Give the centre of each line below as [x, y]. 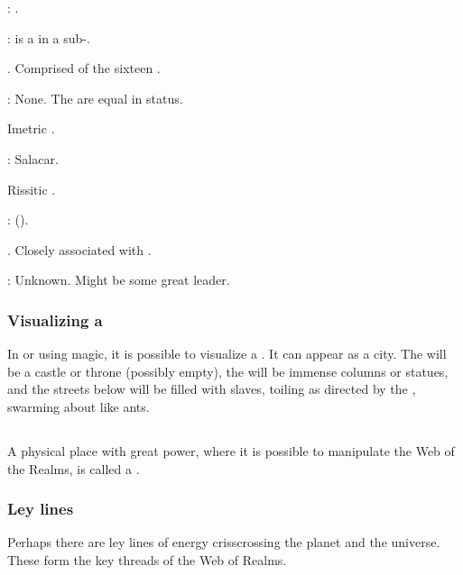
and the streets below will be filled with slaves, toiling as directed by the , [212, 389]
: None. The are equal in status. [95, 98]
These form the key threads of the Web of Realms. [147, 559]
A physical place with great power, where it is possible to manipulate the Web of [231, 450]
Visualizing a [55, 319]
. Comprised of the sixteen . [84, 68]
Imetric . [31, 128]
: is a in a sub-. [49, 37]
